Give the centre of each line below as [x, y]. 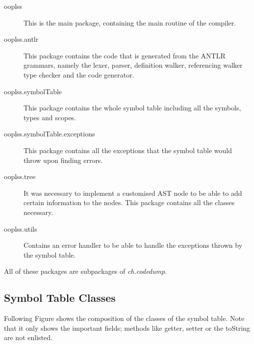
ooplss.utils [21, 228]
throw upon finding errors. [63, 160]
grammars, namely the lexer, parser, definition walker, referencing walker [133, 65]
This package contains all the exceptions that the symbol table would [128, 150]
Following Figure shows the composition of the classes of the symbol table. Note [124, 318]
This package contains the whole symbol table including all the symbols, [132, 108]
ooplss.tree [20, 176]
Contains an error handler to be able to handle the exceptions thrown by [133, 245]
